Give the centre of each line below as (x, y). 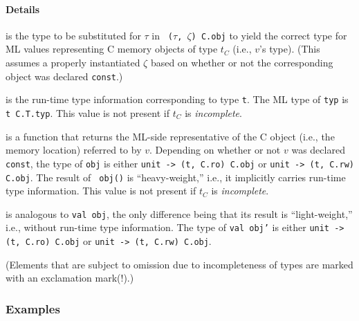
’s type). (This (290, 49)
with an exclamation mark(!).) (70, 278)
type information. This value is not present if (101, 191)
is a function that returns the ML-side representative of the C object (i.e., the (170, 136)
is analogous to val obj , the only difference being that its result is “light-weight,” (179, 213)
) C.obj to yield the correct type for (269, 35)
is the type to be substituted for (73, 35)
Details (23, 9)
